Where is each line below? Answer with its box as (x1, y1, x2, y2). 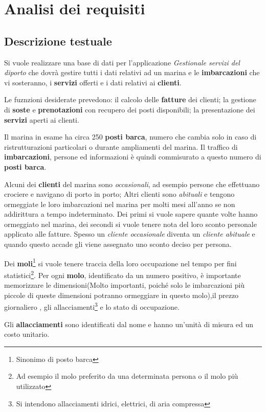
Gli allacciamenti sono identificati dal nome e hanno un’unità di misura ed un (4, 318, 254, 329)
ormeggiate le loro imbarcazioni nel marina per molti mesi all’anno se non (4, 198, 235, 209)
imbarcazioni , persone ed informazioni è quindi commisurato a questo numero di (4, 151, 261, 162)
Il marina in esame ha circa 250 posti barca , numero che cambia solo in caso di (4, 131, 257, 142)
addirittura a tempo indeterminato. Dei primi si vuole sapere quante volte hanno (4, 209, 258, 219)
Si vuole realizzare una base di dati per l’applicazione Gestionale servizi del (4, 57, 240, 67)
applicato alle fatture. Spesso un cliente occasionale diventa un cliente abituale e (4, 228, 255, 239)
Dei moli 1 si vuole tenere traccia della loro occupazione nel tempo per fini (4, 256, 237, 268)
